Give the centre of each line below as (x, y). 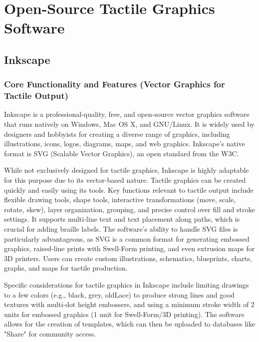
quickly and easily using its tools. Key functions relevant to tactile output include (129, 189)
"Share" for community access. (50, 333)
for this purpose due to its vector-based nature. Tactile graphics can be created (125, 180)
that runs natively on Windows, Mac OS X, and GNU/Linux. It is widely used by (129, 124)
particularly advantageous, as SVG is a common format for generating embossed (127, 238)
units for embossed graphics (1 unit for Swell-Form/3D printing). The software (124, 314)
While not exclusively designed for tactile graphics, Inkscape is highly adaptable (127, 170)
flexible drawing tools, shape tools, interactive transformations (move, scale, (120, 199)
